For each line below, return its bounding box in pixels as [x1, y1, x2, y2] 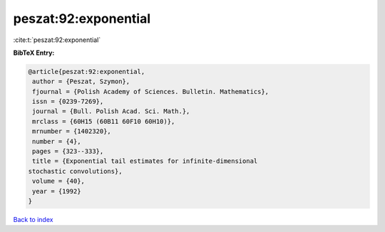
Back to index [13, 215, 53, 223]
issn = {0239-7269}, [32, 97, 104, 106]
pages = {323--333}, [32, 147, 104, 156]
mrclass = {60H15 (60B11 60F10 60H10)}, [32, 117, 175, 125]
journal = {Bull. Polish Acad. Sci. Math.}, [32, 107, 190, 115]
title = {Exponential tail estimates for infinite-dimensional [32, 157, 258, 165]
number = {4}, [32, 137, 81, 145]
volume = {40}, [32, 177, 86, 185]
